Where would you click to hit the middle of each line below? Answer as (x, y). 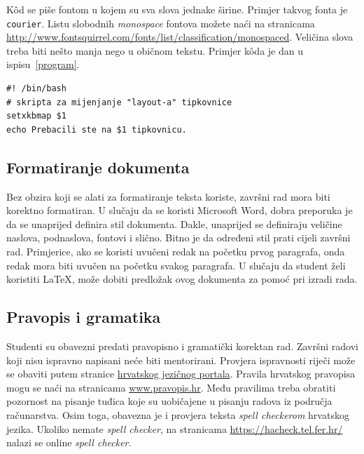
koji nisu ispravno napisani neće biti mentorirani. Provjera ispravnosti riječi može (181, 360)
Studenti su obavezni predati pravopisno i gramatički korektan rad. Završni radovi (183, 346)
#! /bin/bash (36, 89)
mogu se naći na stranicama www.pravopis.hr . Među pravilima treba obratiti (171, 387)
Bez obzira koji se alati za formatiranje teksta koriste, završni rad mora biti (168, 196)
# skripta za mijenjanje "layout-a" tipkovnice (119, 102)
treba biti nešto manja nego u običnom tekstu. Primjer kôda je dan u (155, 50)
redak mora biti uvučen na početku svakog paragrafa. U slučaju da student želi (176, 265)
